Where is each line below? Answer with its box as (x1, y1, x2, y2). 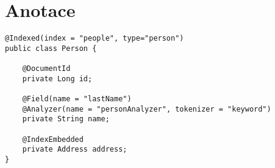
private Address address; (22, 145, 127, 154)
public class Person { (5, 44, 97, 53)
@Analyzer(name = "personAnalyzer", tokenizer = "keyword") (22, 104, 271, 113)
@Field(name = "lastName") (22, 95, 132, 104)
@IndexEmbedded (22, 135, 84, 144)
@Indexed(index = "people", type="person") (5, 34, 184, 43)
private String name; (22, 115, 110, 124)
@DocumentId (22, 64, 71, 73)
